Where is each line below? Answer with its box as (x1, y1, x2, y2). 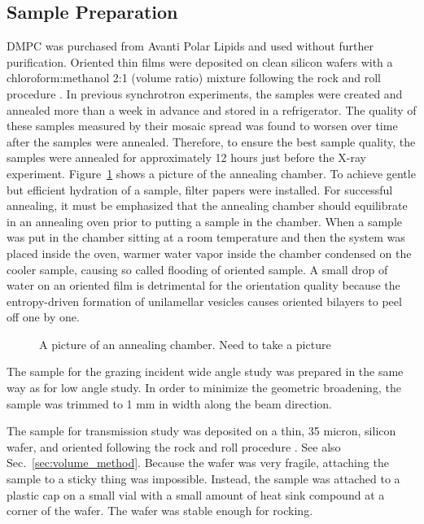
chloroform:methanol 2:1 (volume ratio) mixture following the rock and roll (7, 69, 381, 86)
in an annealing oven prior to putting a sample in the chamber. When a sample (7, 212, 403, 229)
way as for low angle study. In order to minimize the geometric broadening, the (7, 379, 401, 396)
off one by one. (7, 308, 80, 325)
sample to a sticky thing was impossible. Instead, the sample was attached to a (7, 470, 400, 487)
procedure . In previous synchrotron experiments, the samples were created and (7, 85, 403, 102)
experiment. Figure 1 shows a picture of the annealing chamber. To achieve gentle (7, 164, 416, 181)
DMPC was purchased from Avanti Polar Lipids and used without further (7, 37, 374, 55)
